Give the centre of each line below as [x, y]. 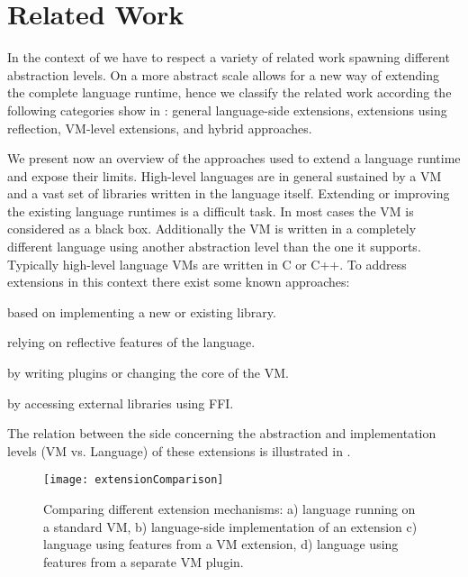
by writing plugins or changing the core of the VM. [148, 373]
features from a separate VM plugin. [144, 561]
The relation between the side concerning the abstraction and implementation [222, 433]
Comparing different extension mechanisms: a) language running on [229, 509]
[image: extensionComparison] [134, 480]
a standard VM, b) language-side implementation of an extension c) [230, 526]
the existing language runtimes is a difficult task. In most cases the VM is [211, 211]
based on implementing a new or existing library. [142, 311]
